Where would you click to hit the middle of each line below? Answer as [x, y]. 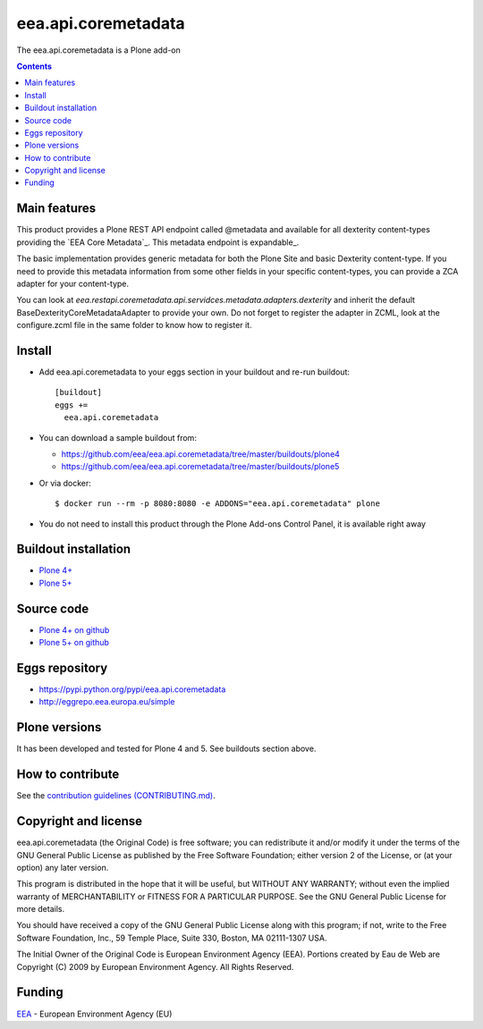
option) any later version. [63, 867]
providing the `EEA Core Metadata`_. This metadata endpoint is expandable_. [158, 242]
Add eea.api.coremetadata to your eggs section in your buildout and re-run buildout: [195, 372]
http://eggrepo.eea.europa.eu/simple [107, 702]
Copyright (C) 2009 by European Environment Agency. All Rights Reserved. [155, 966]
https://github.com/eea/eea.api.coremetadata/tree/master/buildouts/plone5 [200, 467]
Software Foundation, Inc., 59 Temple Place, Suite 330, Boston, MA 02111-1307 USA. [172, 938]
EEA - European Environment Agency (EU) [94, 1014]
